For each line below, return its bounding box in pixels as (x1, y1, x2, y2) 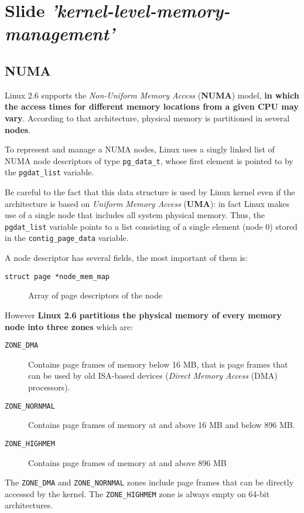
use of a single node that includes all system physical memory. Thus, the (5, 209, 265, 221)
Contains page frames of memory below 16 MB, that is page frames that (28, 358, 288, 370)
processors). (28, 381, 70, 393)
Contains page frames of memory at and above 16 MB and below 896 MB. (28, 419, 295, 431)
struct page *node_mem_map (5, 272, 110, 281)
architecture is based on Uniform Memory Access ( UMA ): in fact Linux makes (5, 197, 289, 209)
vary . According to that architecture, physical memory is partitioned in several (5, 111, 290, 124)
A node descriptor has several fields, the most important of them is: (5, 252, 248, 264)
